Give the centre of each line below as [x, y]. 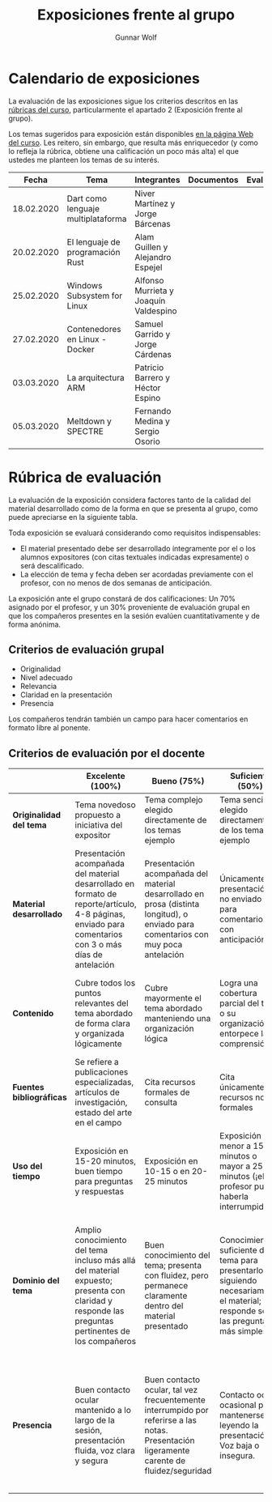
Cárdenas [153, 354]
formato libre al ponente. [49, 728]
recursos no [242, 1097]
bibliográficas [40, 1097]
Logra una [239, 983]
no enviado [241, 899]
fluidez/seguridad [178, 1471]
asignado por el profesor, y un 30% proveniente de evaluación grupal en [129, 607]
